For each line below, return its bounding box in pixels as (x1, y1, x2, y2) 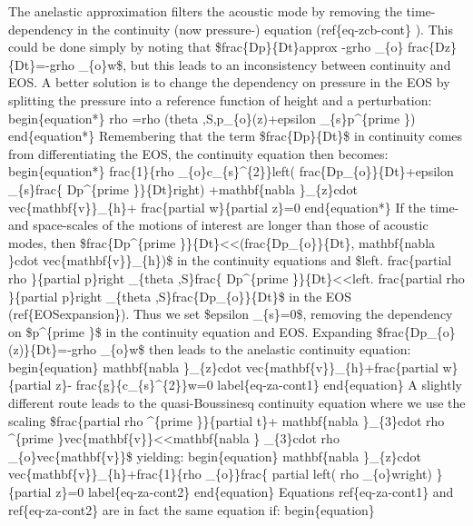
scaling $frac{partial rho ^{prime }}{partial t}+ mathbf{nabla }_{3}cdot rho (8, 411, 445, 430)
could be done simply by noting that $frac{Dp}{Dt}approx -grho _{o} (8, 37, 404, 56)
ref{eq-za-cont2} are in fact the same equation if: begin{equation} (8, 500, 375, 519)
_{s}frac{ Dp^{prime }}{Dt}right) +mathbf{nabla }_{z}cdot (8, 179, 358, 198)
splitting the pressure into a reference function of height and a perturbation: (8, 90, 432, 109)
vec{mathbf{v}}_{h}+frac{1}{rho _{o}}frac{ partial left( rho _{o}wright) (8, 464, 432, 483)
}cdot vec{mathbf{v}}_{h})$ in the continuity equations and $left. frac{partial (8, 251, 452, 270)
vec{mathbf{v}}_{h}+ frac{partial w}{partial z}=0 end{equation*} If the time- (8, 197, 459, 216)
